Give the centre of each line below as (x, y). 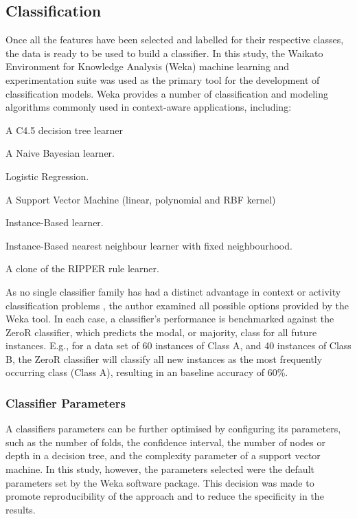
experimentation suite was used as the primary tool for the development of (163, 79)
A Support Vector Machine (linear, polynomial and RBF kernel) (141, 199)
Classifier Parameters (66, 403)
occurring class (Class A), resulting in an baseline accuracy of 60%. (147, 372)
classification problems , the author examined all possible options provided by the (177, 305)
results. (21, 509)
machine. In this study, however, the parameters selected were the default (160, 469)
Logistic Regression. (47, 176)
